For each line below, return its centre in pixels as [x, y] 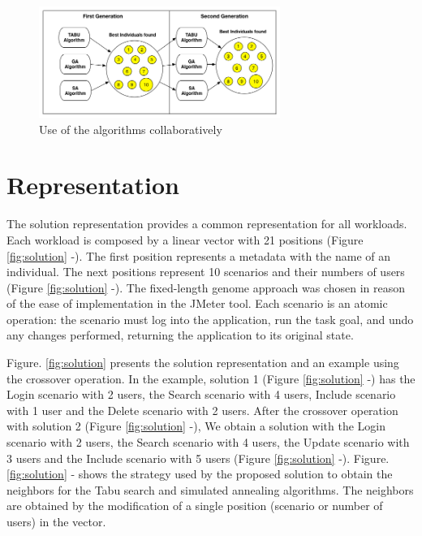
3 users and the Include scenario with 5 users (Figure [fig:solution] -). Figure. [198, 458]
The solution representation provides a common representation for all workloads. [207, 224]
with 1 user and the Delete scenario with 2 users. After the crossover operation [202, 410]
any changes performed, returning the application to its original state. [180, 335]
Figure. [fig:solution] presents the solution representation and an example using [203, 363]
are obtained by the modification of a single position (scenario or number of [195, 506]
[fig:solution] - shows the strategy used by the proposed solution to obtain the [200, 474]
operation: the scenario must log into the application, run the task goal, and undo [210, 319]
